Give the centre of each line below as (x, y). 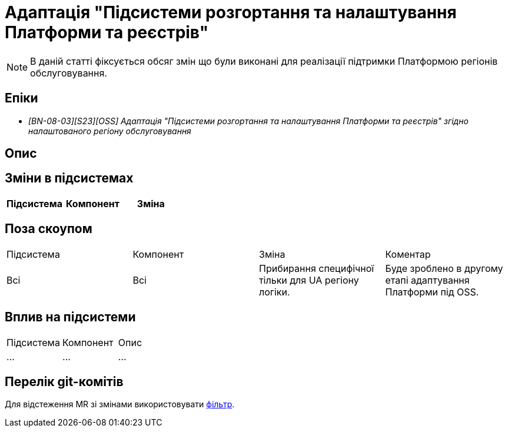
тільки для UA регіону (309, 280)
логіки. (275, 292)
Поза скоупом (49, 229)
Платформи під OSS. (432, 292)
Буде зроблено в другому (444, 268)
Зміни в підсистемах (69, 178)
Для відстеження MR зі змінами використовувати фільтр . (120, 404)
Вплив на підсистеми (70, 317)
